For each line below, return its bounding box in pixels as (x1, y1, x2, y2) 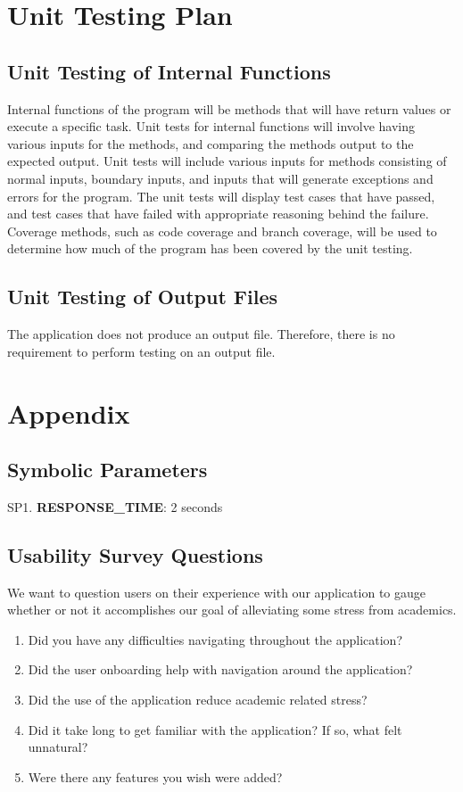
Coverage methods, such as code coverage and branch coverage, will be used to (7, 221, 437, 240)
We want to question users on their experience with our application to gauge (7, 582, 426, 601)
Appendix (7, 394, 130, 431)
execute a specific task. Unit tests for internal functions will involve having (7, 117, 416, 136)
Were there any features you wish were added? (28, 767, 283, 786)
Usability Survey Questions (7, 540, 263, 568)
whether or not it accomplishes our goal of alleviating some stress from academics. (7, 600, 457, 619)
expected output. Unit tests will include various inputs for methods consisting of (7, 152, 447, 170)
